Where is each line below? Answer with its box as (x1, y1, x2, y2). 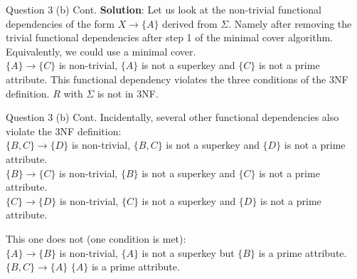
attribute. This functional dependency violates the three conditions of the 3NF (6, 71, 348, 86)
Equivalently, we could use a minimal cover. (6, 43, 196, 58)
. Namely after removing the (228, 16, 352, 31)
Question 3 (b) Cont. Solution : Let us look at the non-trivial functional (6, 2, 321, 16)
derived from (162, 16, 218, 31)
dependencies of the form (6, 16, 114, 31)
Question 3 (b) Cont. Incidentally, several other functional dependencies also (6, 110, 339, 125)
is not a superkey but (142, 245, 235, 260)
